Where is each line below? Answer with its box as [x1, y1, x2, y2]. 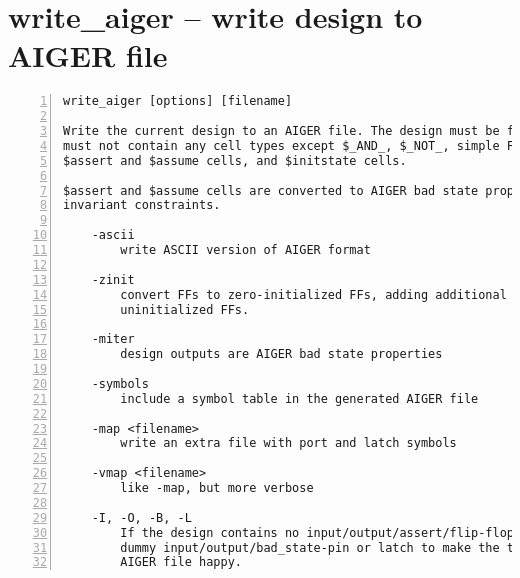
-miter [91, 332, 135, 347]
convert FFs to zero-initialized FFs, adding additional [120, 287, 507, 302]
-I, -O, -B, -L [91, 510, 192, 525]
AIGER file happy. [120, 555, 242, 570]
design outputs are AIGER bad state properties [120, 347, 443, 362]
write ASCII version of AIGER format [120, 243, 371, 258]
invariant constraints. [63, 198, 221, 213]
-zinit [91, 272, 135, 287]
